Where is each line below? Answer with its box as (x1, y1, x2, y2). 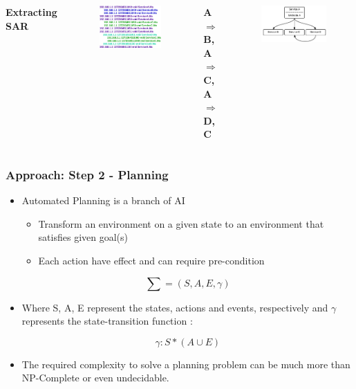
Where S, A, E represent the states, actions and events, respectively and (21, 300, 328, 314)
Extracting (6, 5, 57, 19)
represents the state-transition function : (21, 314, 193, 328)
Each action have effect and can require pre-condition (38, 253, 265, 267)
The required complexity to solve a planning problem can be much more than (21, 356, 350, 371)
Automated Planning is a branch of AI (21, 193, 185, 208)
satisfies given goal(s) (38, 230, 128, 244)
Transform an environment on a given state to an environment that (38, 216, 324, 230)
